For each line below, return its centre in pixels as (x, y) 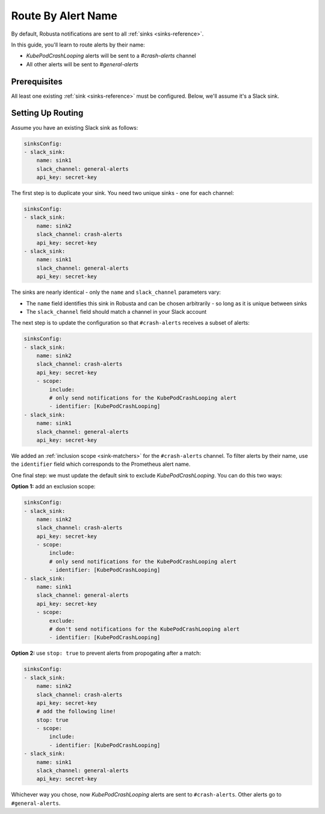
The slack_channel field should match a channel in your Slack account (116, 311)
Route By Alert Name (64, 16)
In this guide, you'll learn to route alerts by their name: (78, 45)
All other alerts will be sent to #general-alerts (82, 64)
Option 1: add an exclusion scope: (53, 486)
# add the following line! (76, 711)
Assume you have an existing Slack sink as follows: (75, 127)
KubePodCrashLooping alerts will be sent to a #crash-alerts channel (111, 56)
